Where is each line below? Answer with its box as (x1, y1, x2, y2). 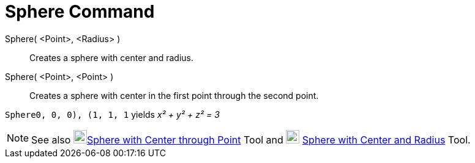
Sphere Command (5, 1, 155, 22)
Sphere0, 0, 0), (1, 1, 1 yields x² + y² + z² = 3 (5, 109, 220, 120)
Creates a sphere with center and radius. (29, 52, 194, 63)
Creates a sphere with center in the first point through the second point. (29, 90, 319, 101)
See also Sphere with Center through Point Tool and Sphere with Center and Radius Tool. (31, 133, 471, 146)
